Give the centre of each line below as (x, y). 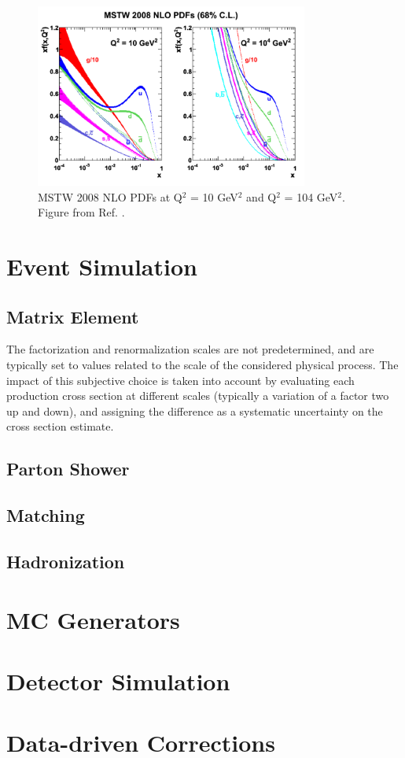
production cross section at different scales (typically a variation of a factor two (198, 396)
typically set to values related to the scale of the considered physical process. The (202, 365)
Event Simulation (102, 266)
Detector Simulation (118, 680)
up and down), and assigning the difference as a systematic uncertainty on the (195, 410)
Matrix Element (73, 316)
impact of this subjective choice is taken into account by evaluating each (180, 380)
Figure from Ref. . (81, 212)
